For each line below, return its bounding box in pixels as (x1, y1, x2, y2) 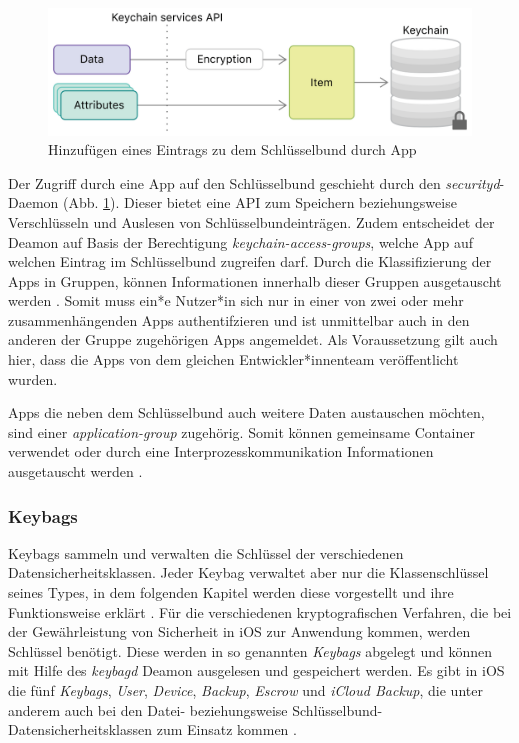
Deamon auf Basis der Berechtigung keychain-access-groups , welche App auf (8, 231, 473, 252)
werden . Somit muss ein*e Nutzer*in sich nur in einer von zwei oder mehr (8, 290, 464, 311)
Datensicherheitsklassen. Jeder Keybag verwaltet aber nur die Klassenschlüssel (8, 562, 489, 583)
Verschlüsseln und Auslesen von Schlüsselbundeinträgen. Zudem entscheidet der (8, 211, 495, 232)
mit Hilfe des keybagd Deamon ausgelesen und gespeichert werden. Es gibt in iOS (8, 660, 505, 681)
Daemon (8, 192, 59, 213)
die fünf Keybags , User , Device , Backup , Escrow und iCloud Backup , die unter (8, 680, 483, 700)
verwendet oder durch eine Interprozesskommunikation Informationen (8, 441, 434, 462)
